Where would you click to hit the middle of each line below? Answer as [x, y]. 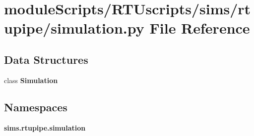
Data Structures [46, 59]
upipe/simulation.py [74, 28]
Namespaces [36, 107]
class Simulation [31, 80]
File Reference [200, 28]
